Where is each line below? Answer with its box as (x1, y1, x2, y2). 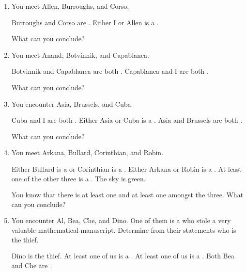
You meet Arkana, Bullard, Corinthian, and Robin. (11, 147, 164, 158)
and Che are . (11, 260, 52, 270)
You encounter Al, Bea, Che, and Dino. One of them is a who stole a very (11, 215, 231, 225)
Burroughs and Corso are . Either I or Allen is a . (11, 17, 159, 27)
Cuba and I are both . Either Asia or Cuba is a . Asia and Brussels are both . (11, 115, 243, 125)
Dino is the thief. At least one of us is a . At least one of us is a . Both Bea (11, 251, 234, 261)
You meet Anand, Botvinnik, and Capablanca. (11, 49, 149, 60)
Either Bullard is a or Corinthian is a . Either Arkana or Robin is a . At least (11, 163, 242, 174)
